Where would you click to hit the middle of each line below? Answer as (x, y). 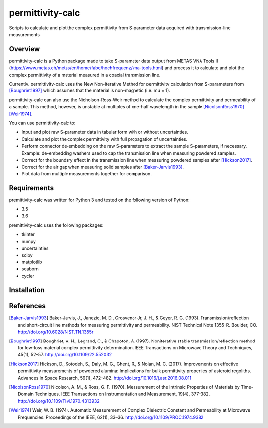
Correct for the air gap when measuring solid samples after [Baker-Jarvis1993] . (102, 167)
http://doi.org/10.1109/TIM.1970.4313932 (59, 401)
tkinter (28, 234)
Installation (27, 290)
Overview (25, 49)
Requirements (32, 188)
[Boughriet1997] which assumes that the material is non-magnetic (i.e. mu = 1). (90, 91)
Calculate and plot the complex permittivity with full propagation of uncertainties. (104, 139)
